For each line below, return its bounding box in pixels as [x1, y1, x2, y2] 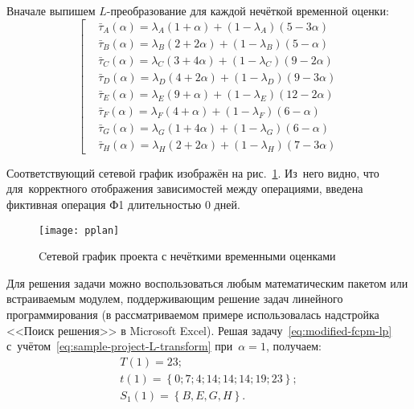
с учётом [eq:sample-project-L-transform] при [6, 337, 233, 354]
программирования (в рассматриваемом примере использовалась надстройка [6, 306, 379, 323]
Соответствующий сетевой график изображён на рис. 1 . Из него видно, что [6, 164, 379, 181]
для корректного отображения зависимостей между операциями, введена [6, 180, 363, 197]
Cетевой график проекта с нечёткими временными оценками [39, 247, 336, 264]
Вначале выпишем [6, 2, 96, 18]
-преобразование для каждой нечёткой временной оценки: [106, 2, 389, 18]
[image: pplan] [39, 224, 120, 236]
